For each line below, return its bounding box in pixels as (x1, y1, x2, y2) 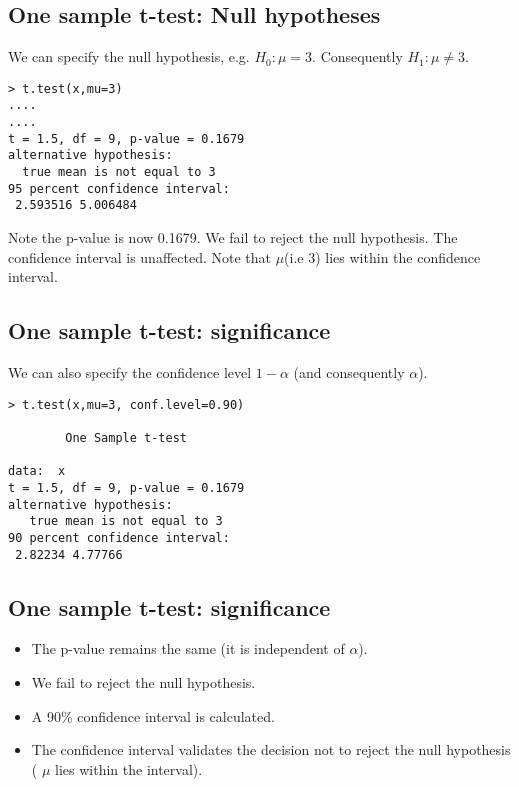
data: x (8, 464, 66, 479)
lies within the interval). (55, 758, 203, 779)
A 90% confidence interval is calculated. (31, 705, 275, 726)
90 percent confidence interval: (8, 530, 230, 545)
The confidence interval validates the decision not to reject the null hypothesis (31, 739, 511, 760)
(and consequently (293, 362, 405, 383)
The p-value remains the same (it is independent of (31, 638, 345, 659)
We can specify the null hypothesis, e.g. (8, 46, 250, 67)
